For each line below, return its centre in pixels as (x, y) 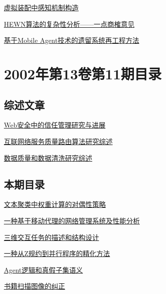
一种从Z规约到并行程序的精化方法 (57, 253)
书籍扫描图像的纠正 (34, 286)
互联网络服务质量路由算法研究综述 (58, 141)
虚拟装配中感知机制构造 (41, 7)
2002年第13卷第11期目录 (83, 73)
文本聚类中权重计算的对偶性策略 (55, 204)
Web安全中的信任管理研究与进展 (55, 125)
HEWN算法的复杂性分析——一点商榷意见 (69, 24)
